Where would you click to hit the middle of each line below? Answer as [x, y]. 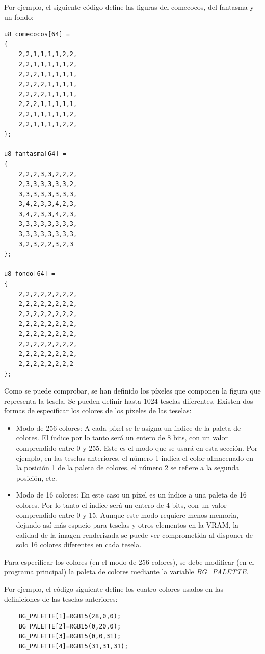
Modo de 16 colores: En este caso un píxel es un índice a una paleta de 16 [131, 495]
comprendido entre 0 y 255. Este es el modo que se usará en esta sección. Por [137, 447]
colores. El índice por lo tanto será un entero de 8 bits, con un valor [122, 438]
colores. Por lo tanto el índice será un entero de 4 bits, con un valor [121, 504]
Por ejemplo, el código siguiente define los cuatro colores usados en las [114, 589]
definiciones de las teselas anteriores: [61, 599]
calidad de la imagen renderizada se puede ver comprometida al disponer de [135, 534]
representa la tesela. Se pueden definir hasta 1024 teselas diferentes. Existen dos [129, 400]
